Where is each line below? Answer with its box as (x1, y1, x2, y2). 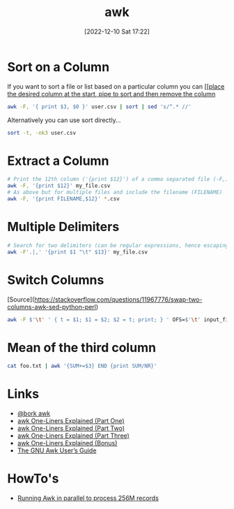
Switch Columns (7, 272, 104, 288)
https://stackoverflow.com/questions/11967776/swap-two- (34, 295, 203, 304)
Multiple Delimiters (7, 219, 120, 235)
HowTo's (7, 471, 59, 487)
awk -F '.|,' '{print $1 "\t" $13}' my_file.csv (7, 249, 148, 256)
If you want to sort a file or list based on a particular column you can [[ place (7, 82, 225, 91)
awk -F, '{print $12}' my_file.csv (7, 182, 111, 189)
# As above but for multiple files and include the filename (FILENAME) (7, 189, 223, 196)
